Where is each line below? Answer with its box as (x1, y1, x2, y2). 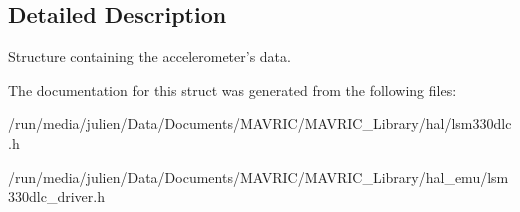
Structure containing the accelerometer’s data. (8, 46, 291, 67)
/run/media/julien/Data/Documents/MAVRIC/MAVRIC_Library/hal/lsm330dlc (8, 113, 512, 134)
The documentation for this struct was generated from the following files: (8, 79, 457, 100)
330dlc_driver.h (8, 186, 105, 207)
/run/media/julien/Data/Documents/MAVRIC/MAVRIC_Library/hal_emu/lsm (8, 166, 509, 187)
